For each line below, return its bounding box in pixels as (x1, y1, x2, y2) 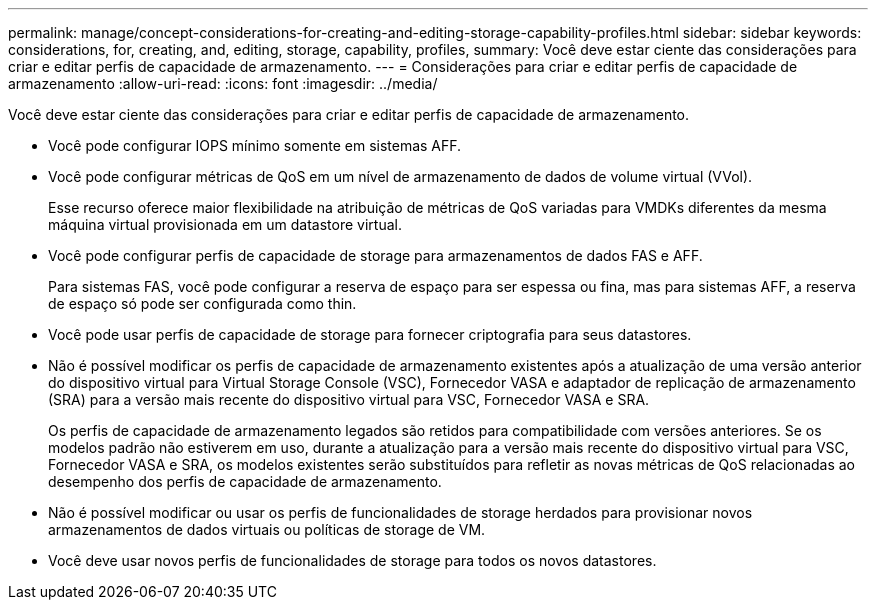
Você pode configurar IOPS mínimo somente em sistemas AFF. (48, 137, 462, 154)
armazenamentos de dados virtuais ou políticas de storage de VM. (48, 521, 486, 538)
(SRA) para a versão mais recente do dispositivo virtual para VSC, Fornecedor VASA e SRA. (48, 391, 650, 408)
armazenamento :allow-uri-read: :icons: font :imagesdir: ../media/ (8, 75, 438, 92)
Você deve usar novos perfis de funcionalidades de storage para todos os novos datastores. (48, 552, 657, 569)
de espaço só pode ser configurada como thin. (48, 295, 357, 312)
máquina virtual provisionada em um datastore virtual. (48, 216, 402, 233)
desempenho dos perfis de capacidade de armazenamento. (48, 473, 442, 490)
